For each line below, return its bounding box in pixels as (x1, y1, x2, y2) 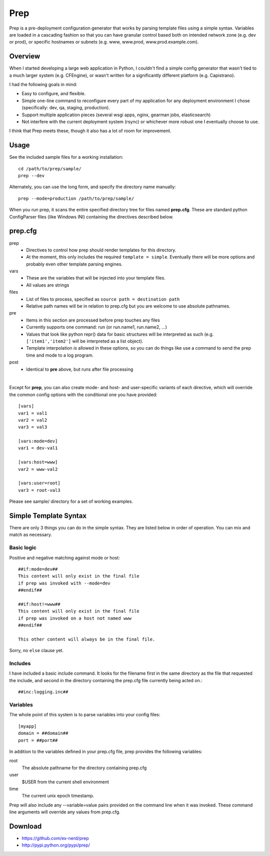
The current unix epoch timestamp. (21, 793, 94, 799)
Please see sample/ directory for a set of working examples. (9, 498, 133, 504)
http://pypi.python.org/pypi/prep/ (21, 842, 90, 848)
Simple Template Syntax (9, 511, 87, 520)
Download (9, 822, 42, 830)
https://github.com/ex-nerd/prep (21, 835, 89, 841)
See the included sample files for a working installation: (9, 154, 123, 160)
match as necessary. (9, 531, 52, 538)
